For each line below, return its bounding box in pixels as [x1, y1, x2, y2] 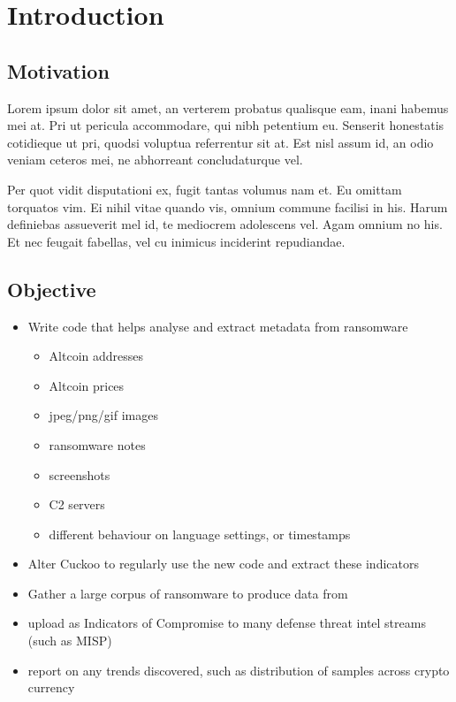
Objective [7, 275, 96, 302]
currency [27, 678, 75, 697]
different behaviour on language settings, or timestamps [49, 524, 351, 543]
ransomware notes [49, 435, 146, 454]
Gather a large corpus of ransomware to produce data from [27, 584, 348, 602]
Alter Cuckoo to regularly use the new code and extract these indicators [27, 554, 419, 573]
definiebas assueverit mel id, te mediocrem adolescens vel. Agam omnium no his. [7, 215, 443, 233]
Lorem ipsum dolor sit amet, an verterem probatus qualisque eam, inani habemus [7, 98, 449, 117]
